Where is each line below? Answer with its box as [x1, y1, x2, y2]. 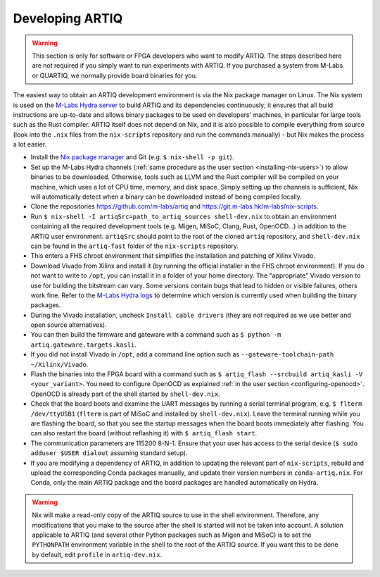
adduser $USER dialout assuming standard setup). [30, 449, 188, 457]
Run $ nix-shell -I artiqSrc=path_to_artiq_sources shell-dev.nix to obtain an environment [30, 212, 337, 221]
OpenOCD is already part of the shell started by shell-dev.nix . [30, 390, 221, 398]
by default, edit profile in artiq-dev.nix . [32, 550, 162, 559]
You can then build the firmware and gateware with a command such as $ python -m [30, 330, 281, 339]
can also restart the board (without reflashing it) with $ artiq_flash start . [30, 429, 258, 438]
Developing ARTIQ [13, 11, 123, 26]
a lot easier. [13, 140, 47, 149]
